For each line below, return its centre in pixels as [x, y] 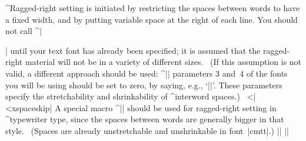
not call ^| [24, 31]
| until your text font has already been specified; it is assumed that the [133, 50]
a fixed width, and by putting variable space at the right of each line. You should [152, 19]
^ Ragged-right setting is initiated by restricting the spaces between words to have [153, 8]
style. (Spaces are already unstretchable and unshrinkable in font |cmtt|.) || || [147, 130]
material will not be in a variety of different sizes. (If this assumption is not [163, 62]
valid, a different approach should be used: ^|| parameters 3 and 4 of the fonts [147, 73]
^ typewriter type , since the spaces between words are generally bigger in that [145, 119]
